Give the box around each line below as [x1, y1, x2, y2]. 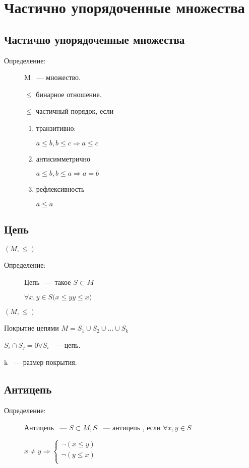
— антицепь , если [103, 422, 161, 432]
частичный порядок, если [36, 106, 114, 116]
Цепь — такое [24, 276, 71, 287]
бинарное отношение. [36, 89, 102, 99]
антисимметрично [36, 153, 91, 164]
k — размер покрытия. [4, 357, 77, 367]
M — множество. [24, 72, 81, 83]
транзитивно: [36, 122, 76, 133]
